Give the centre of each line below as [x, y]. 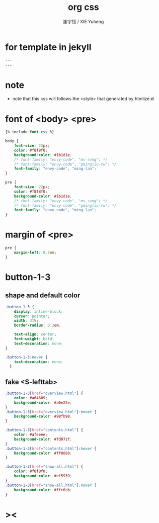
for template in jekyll [48, 47]
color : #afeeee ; [31, 435]
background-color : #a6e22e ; [43, 402]
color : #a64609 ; [31, 398]
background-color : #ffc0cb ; [43, 490]
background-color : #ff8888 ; [43, 453]
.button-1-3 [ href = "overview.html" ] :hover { [51, 412]
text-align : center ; [35, 335]
